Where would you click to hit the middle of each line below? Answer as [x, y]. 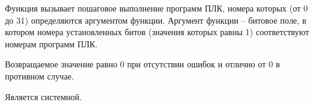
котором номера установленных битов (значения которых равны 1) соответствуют [157, 32]
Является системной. [43, 96]
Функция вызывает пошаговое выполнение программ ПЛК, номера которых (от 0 [156, 8]
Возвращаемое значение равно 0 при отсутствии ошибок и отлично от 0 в [143, 64]
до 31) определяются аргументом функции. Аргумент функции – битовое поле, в [156, 20]
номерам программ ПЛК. [51, 43]
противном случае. [39, 76]
